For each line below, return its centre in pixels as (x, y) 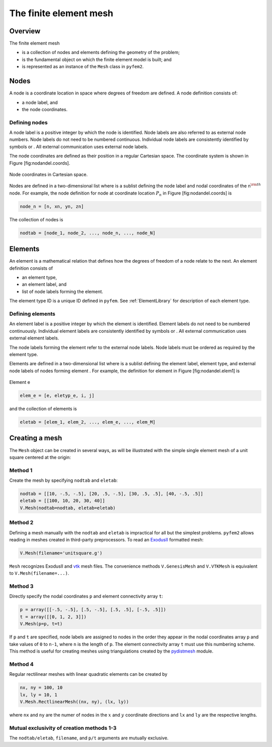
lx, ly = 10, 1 (39, 695)
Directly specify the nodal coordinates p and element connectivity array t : (86, 596)
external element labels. (34, 338)
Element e (20, 382)
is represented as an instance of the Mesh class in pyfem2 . (83, 67)
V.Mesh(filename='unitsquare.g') (61, 553)
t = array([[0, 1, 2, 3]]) (53, 617)
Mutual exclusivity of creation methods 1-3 (63, 728)
